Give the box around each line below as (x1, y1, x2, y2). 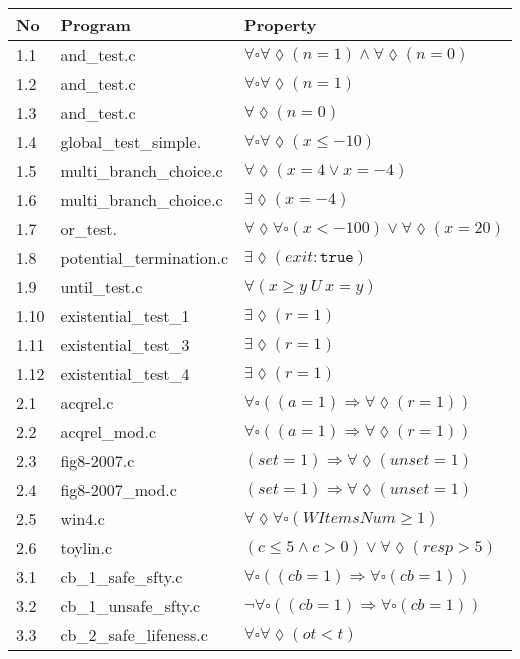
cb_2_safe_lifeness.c (60, 623, 208, 646)
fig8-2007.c (60, 449, 135, 472)
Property (244, 13, 317, 36)
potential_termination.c (60, 246, 229, 269)
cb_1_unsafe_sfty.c (60, 594, 201, 617)
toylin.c (60, 536, 113, 559)
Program (60, 13, 131, 36)
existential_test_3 (60, 333, 190, 356)
